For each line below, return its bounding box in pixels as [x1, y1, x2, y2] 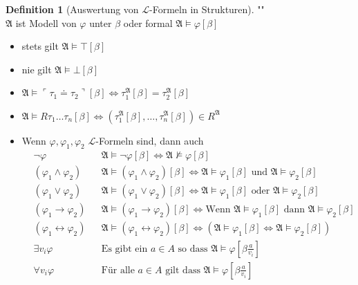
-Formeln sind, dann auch [95, 133, 204, 147]
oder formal [123, 15, 173, 30]
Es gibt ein [101, 243, 148, 254]
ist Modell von [15, 15, 77, 30]
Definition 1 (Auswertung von [6, 2, 139, 16]
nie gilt [21, 62, 52, 76]
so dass [178, 243, 208, 254]
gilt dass [165, 265, 200, 275]
